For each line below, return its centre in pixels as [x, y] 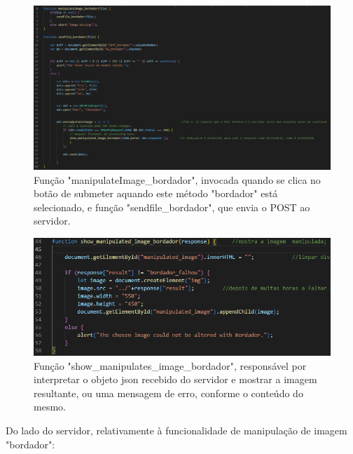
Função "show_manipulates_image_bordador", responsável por [170, 365]
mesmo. [50, 407]
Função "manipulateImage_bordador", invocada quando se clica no [177, 179]
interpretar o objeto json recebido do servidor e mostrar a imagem [175, 379]
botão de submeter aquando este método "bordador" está [156, 193]
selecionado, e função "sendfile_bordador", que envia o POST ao [172, 207]
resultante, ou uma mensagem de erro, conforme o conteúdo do [168, 393]
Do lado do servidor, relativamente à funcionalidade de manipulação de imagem [176, 430]
